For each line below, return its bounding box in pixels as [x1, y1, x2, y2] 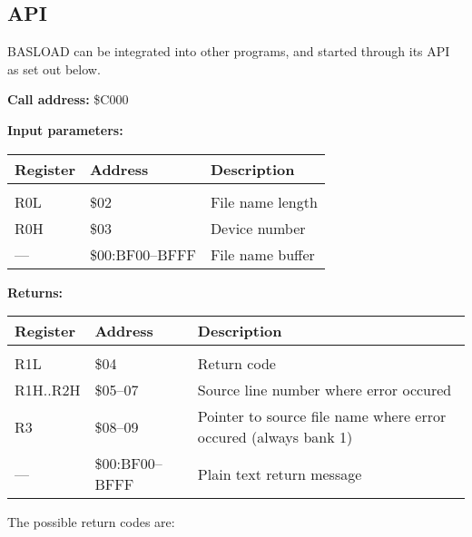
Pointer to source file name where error [197, 405, 447, 427]
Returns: [7, 282, 64, 301]
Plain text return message [197, 463, 362, 484]
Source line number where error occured [197, 379, 452, 401]
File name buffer [210, 243, 315, 265]
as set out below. [7, 59, 101, 78]
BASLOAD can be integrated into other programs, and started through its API [7, 42, 450, 61]
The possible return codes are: [7, 513, 175, 532]
